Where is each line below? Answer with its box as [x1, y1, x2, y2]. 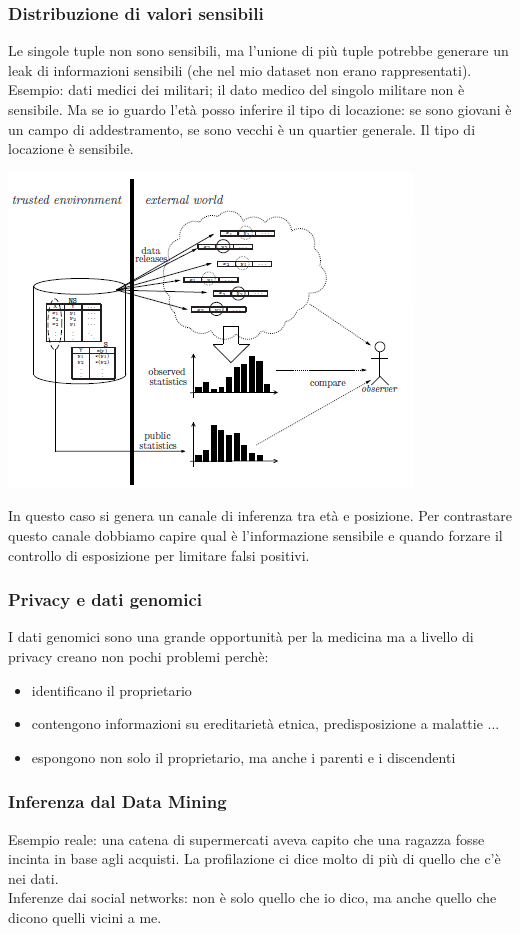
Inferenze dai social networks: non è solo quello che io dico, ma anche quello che [8, 887, 497, 908]
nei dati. [8, 867, 59, 888]
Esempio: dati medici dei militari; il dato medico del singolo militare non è [8, 79, 465, 100]
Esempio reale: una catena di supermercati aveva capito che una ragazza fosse [8, 828, 485, 849]
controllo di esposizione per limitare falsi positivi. [8, 544, 310, 565]
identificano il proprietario [31, 679, 192, 700]
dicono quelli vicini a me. [8, 906, 162, 927]
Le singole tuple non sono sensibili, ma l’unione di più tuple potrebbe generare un [8, 40, 509, 61]
